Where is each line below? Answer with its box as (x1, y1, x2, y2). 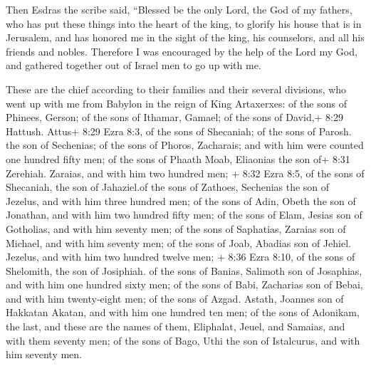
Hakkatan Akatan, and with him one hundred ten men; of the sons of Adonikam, (6, 305, 360, 320)
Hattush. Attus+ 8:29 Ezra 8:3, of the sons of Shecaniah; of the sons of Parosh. (6, 123, 352, 138)
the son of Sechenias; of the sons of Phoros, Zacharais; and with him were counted (6, 137, 364, 152)
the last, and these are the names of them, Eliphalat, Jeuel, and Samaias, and (6, 319, 345, 334)
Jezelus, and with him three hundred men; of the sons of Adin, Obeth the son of (6, 193, 356, 208)
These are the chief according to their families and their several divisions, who (6, 81, 347, 96)
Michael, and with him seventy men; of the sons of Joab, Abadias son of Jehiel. (6, 235, 351, 250)
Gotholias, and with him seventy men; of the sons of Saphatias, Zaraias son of (6, 221, 346, 236)
